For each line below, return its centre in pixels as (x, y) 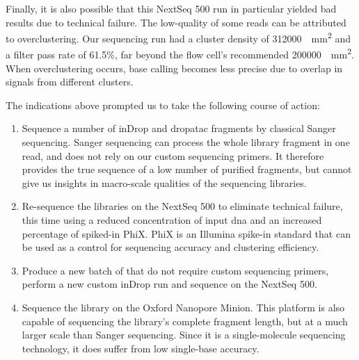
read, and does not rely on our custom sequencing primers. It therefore (173, 155)
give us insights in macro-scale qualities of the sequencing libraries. (164, 182)
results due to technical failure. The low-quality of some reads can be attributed (176, 22)
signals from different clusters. (70, 82)
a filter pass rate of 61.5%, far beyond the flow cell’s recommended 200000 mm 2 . (180, 54)
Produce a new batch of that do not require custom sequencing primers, (175, 270)
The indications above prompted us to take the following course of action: (163, 105)
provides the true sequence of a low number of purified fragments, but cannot (187, 169)
